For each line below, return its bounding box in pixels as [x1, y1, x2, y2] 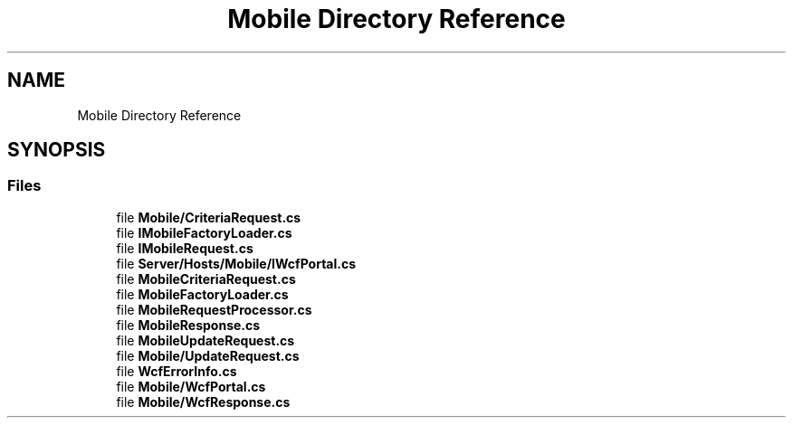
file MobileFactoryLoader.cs [116, 286, 289, 302]
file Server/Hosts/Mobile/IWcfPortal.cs [116, 255, 357, 271]
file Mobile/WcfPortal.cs [116, 378, 266, 394]
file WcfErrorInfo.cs [116, 363, 237, 379]
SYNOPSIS [7, 138, 106, 162]
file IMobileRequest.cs [116, 240, 253, 256]
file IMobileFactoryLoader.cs [116, 224, 292, 241]
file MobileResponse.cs [116, 316, 261, 333]
